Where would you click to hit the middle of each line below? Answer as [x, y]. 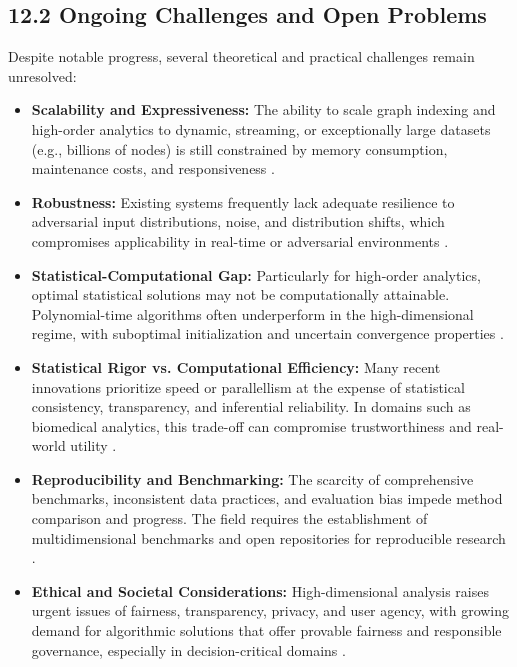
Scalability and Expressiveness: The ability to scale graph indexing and [263, 109]
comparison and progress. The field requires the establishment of [229, 518]
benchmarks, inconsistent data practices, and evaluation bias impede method [267, 498]
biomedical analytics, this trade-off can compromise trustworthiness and [251, 425]
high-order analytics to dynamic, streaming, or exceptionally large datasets [261, 128]
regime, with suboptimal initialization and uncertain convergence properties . [267, 333]
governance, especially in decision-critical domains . [188, 649]
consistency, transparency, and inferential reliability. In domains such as [251, 406]
